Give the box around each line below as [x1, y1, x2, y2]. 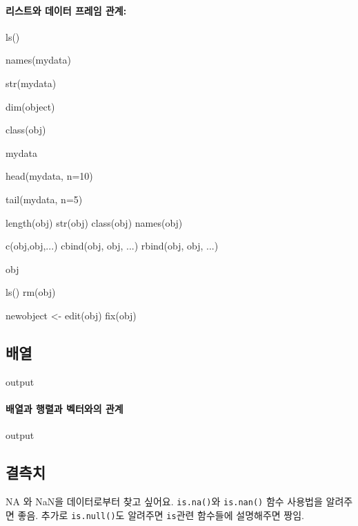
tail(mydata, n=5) [6, 191, 83, 206]
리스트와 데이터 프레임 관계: [6, 3, 127, 17]
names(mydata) [6, 53, 71, 67]
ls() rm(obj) [6, 285, 56, 299]
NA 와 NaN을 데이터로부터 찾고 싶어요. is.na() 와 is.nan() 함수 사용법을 [6, 494, 323, 508]
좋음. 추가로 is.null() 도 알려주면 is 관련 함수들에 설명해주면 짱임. [17, 507, 304, 522]
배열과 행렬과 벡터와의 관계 [6, 401, 123, 415]
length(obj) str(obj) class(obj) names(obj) [6, 215, 183, 229]
